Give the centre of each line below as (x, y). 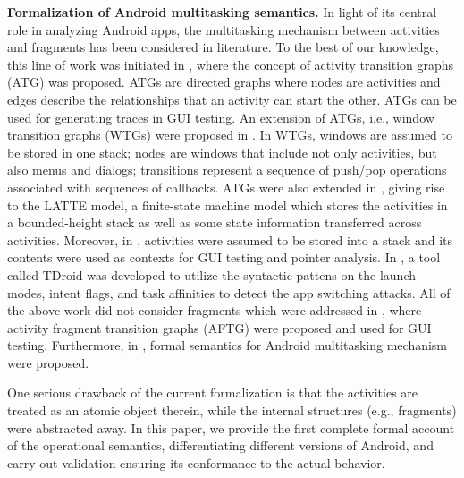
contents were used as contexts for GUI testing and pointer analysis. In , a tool (224, 257)
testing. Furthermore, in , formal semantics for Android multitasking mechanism (228, 345)
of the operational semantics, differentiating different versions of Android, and (220, 445)
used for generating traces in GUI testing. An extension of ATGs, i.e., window (221, 117)
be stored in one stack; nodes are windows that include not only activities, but (222, 152)
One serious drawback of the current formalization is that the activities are (213, 393)
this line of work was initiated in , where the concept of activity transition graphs (231, 64)
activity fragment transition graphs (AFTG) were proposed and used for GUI (219, 327)
